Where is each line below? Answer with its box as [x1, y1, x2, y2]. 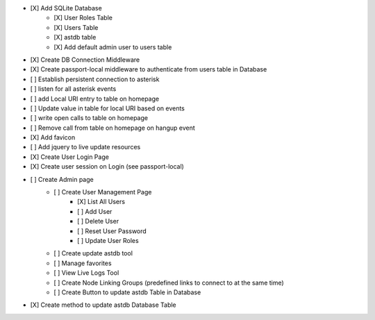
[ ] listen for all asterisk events [30, 85, 117, 93]
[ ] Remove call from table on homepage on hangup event [30, 124, 196, 132]
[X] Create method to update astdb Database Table [30, 301, 176, 309]
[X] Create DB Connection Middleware [30, 56, 140, 64]
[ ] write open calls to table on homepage [30, 114, 149, 122]
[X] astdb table [53, 33, 97, 42]
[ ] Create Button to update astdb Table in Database [53, 288, 201, 296]
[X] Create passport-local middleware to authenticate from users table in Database [30, 65, 267, 74]
